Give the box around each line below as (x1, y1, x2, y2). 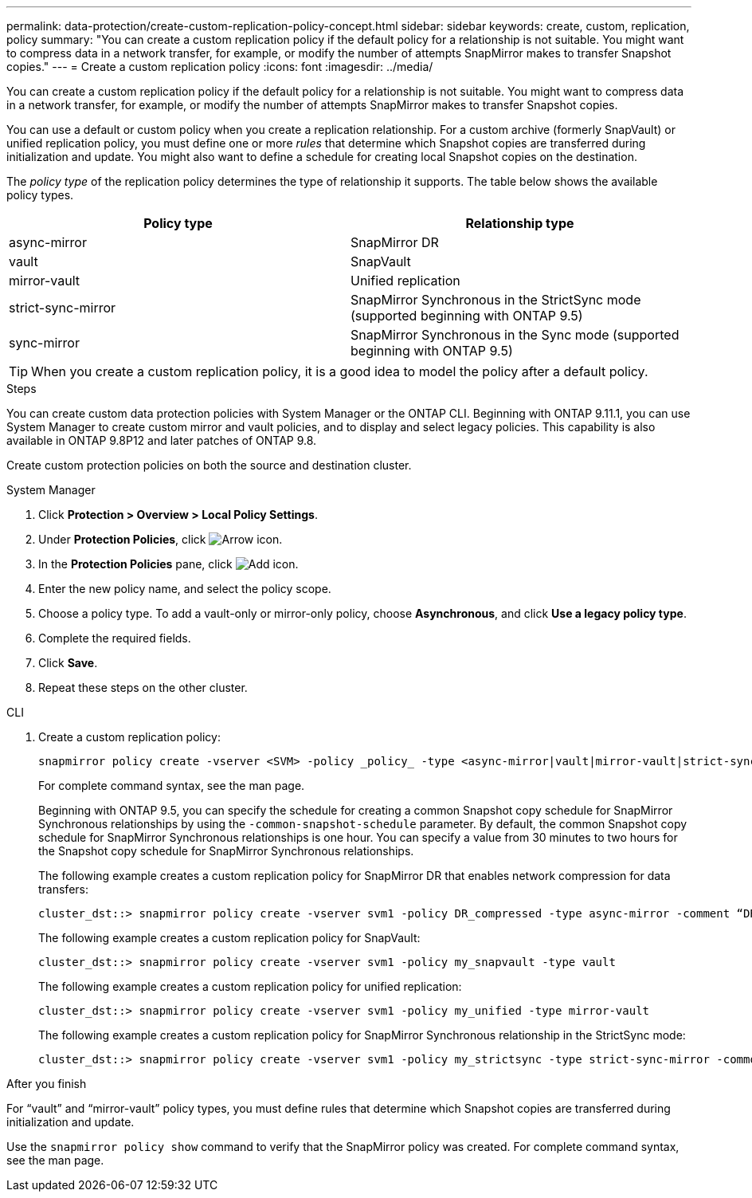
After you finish (6, 1077, 87, 1090)
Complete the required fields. (38, 631, 191, 645)
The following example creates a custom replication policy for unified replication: (38, 980, 462, 993)
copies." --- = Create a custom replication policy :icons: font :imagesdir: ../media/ (6, 60, 433, 73)
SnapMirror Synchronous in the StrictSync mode (351, 292, 641, 308)
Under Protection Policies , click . (38, 532, 283, 546)
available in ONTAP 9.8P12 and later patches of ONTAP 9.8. (6, 434, 317, 447)
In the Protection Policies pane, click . (38, 557, 299, 571)
